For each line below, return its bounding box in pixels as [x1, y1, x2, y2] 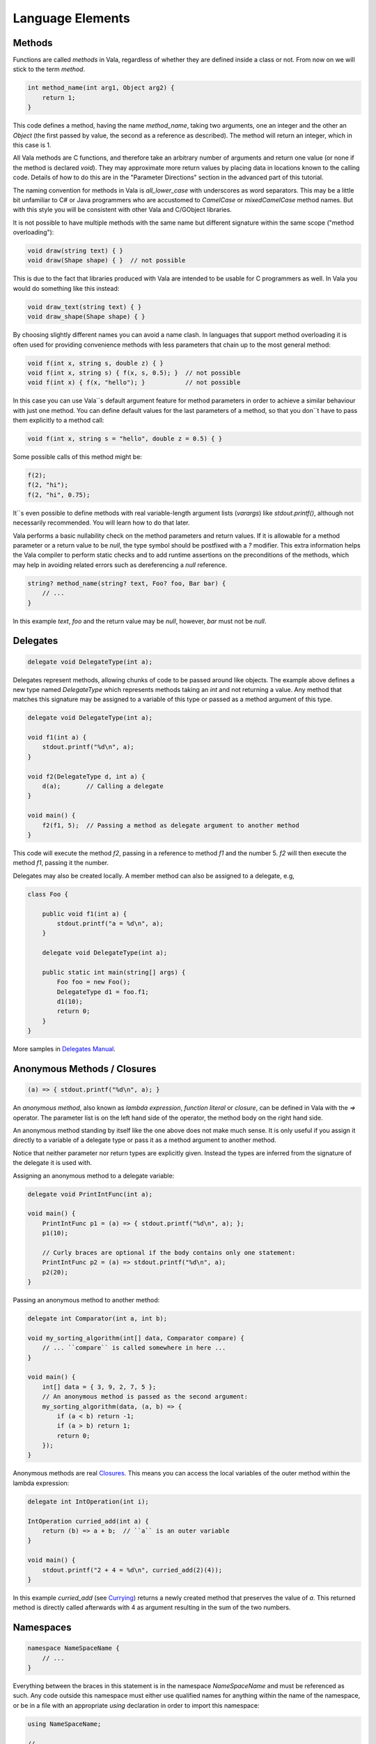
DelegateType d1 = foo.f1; [56, 988, 149, 995]
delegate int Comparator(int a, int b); [27, 1315, 167, 1322]
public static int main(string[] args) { [42, 968, 186, 976]
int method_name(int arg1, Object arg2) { [27, 84, 175, 92]
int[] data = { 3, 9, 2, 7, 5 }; [42, 1383, 157, 1391]
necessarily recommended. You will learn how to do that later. [13, 518, 190, 527]
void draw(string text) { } [27, 247, 123, 255]
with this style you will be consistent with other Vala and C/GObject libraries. [13, 206, 233, 214]
